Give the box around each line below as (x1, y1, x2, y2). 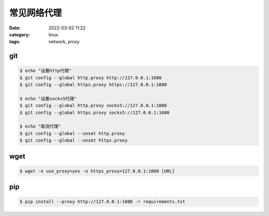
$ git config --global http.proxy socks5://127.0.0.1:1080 (19, 103, 167, 108)
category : (9, 31, 30, 37)
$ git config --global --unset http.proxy (19, 130, 125, 136)
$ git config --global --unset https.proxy (19, 137, 128, 143)
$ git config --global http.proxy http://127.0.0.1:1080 (19, 75, 162, 81)
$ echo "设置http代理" (19, 68, 72, 74)
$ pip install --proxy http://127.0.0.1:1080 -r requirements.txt (19, 199, 185, 205)
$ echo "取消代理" (19, 123, 61, 129)
